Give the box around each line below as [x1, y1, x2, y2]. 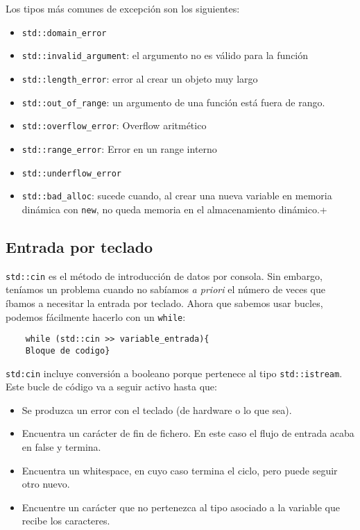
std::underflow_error [22, 168, 121, 179]
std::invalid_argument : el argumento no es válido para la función [22, 48, 309, 63]
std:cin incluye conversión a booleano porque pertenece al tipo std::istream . [6, 365, 343, 380]
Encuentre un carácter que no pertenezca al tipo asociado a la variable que [22, 499, 340, 514]
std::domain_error [22, 28, 107, 38]
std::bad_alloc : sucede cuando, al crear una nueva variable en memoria [22, 188, 332, 203]
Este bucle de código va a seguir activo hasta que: [6, 379, 217, 394]
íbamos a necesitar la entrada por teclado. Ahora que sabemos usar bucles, [6, 295, 323, 310]
